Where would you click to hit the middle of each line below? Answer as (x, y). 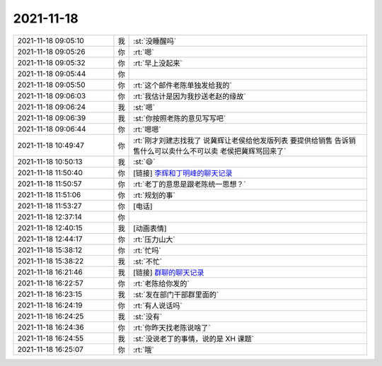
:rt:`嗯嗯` (147, 129)
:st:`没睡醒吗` (155, 41)
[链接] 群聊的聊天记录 (169, 272)
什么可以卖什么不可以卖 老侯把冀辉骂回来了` (213, 150)
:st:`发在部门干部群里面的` (176, 295)
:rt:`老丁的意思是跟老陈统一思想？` (190, 184)
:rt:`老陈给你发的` (162, 283)
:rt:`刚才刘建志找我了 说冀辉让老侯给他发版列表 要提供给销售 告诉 (241, 140)
